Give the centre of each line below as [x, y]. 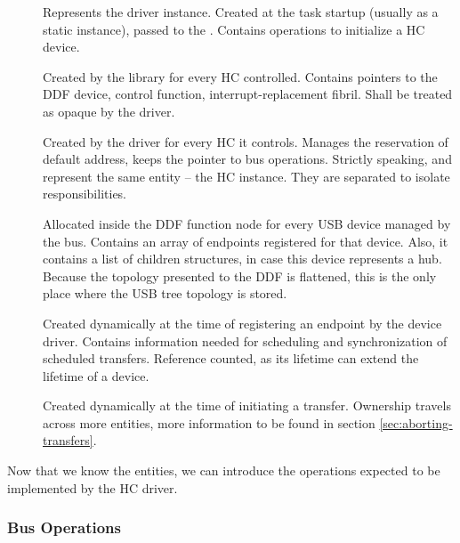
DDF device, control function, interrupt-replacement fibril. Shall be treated [248, 94]
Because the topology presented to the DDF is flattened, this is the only [240, 276]
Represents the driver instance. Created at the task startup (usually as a [241, 12]
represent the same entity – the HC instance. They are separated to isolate [246, 176]
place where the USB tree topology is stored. [165, 293]
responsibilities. [85, 194]
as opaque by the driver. [109, 111]
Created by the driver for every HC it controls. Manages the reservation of [246, 141]
